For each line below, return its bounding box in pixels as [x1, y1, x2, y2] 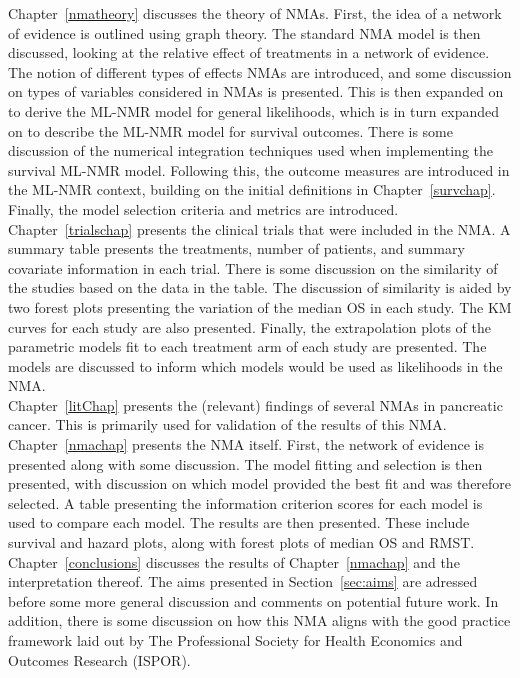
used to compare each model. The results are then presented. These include [8, 512, 470, 533]
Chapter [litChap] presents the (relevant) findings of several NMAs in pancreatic [8, 394, 503, 415]
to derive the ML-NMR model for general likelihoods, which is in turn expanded [8, 100, 500, 121]
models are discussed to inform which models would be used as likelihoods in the [8, 355, 503, 376]
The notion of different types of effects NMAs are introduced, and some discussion [8, 61, 512, 82]
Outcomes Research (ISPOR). [8, 649, 191, 670]
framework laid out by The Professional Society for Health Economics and [8, 630, 463, 650]
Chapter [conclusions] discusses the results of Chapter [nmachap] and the [8, 551, 460, 572]
